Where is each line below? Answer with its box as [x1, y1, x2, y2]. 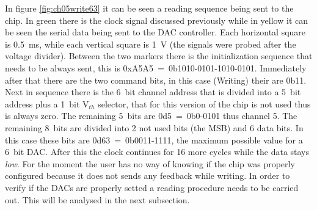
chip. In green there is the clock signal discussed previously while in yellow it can [5, 13, 308, 26]
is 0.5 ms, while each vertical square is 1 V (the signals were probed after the [5, 37, 296, 50]
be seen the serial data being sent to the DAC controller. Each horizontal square [5, 26, 306, 38]
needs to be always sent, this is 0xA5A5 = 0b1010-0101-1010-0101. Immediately [5, 61, 307, 74]
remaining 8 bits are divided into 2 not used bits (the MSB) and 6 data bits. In [5, 121, 304, 134]
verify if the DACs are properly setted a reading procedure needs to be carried [5, 181, 299, 194]
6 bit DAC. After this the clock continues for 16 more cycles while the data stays [5, 145, 310, 158]
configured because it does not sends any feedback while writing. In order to [5, 169, 290, 182]
